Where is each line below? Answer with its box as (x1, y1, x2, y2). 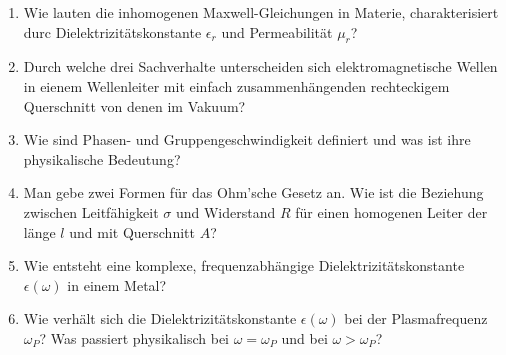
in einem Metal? (67, 274, 167, 295)
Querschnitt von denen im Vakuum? (23, 95, 246, 116)
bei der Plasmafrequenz (344, 308, 488, 329)
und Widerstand (175, 201, 276, 222)
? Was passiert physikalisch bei (39, 327, 230, 348)
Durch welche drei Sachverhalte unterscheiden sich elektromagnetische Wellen (23, 56, 498, 77)
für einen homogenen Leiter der (295, 201, 488, 222)
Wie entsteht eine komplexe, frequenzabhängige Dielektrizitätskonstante (23, 255, 465, 276)
